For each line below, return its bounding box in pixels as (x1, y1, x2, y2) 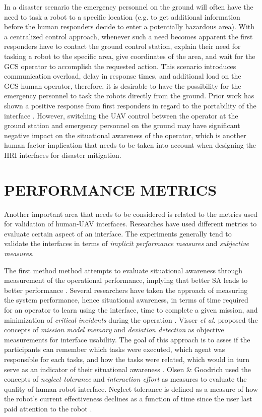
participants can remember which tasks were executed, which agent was (4, 344, 225, 354)
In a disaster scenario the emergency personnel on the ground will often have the (4, 2, 253, 12)
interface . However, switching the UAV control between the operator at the (4, 110, 238, 121)
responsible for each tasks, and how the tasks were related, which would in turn (4, 353, 250, 364)
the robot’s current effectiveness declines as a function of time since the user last (4, 393, 252, 404)
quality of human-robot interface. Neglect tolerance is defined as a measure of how (4, 383, 258, 394)
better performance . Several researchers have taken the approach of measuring (4, 284, 248, 295)
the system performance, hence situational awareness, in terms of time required (4, 294, 248, 305)
